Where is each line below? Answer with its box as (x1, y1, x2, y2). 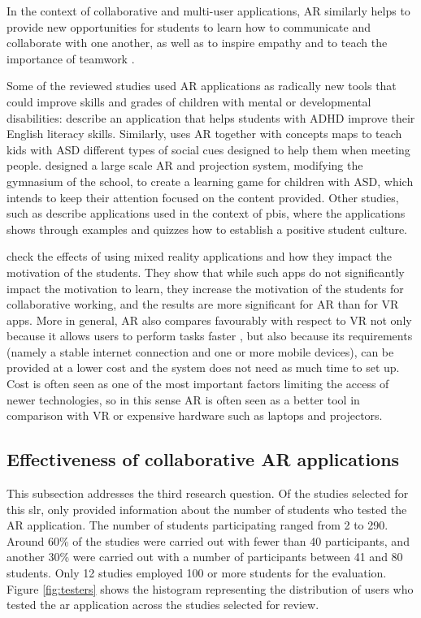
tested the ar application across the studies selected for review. (7, 596, 319, 613)
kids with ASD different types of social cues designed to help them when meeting (7, 140, 410, 158)
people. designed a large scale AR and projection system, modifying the (7, 157, 363, 174)
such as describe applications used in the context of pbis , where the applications (7, 205, 406, 222)
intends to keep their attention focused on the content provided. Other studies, (7, 188, 399, 205)
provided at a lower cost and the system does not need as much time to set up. (7, 359, 400, 376)
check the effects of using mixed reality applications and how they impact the (7, 248, 392, 265)
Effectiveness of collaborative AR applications (7, 447, 400, 472)
